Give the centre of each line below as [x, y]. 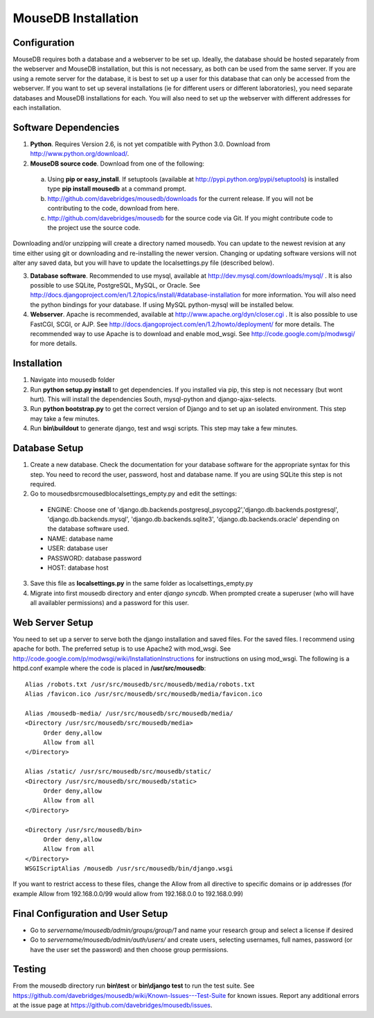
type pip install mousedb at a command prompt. [117, 189]
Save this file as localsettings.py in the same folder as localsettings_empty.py [142, 583]
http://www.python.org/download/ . [80, 154]
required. [43, 484]
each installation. [37, 108]
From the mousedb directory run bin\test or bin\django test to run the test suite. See [134, 986]
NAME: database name [80, 538]
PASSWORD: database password [95, 558]
